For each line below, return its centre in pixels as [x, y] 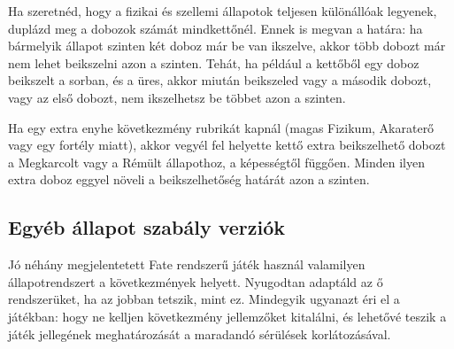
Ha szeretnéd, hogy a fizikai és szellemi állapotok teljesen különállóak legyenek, [223, 11]
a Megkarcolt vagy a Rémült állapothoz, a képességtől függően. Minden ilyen [216, 162]
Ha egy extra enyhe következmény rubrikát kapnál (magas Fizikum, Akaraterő [221, 127]
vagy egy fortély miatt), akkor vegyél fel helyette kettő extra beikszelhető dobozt [227, 145]
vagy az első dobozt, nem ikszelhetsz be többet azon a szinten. [177, 97]
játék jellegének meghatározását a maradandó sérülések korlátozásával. [200, 333]
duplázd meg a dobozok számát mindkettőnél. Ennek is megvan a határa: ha [215, 28]
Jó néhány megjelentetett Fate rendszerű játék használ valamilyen [187, 264]
